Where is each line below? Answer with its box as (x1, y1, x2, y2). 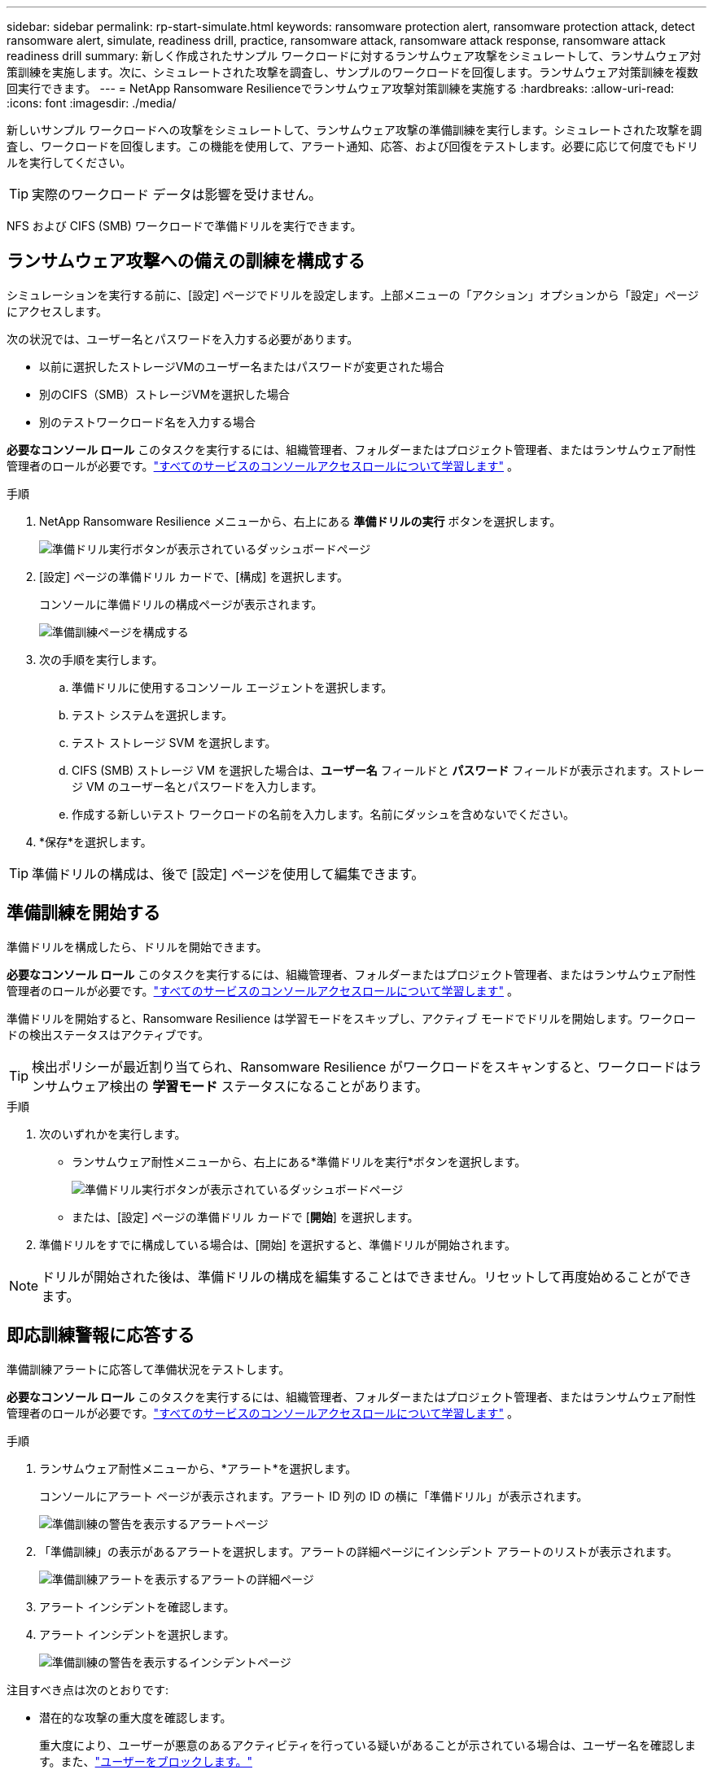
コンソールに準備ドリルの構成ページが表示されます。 (39, 596, 323, 611)
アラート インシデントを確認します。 (39, 1599, 235, 1614)
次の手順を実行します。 (39, 652, 164, 666)
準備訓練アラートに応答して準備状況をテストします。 (7, 1361, 291, 1376)
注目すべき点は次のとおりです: (7, 1682, 169, 1697)
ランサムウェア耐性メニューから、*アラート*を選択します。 (39, 1461, 357, 1475)
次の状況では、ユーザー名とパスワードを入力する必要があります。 (7, 331, 359, 346)
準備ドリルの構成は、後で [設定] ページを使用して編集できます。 (32, 865, 425, 882)
